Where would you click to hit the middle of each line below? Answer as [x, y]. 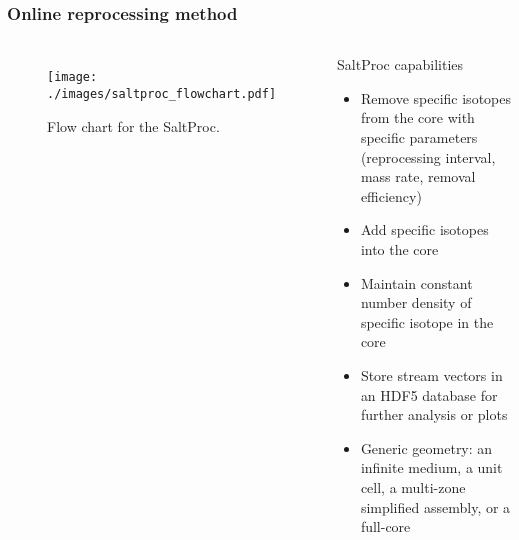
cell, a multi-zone [413, 486]
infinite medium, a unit [431, 467]
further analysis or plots [434, 414]
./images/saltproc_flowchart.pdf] [162, 93]
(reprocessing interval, [428, 156]
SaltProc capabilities [400, 64]
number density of [416, 302]
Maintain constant [416, 282]
